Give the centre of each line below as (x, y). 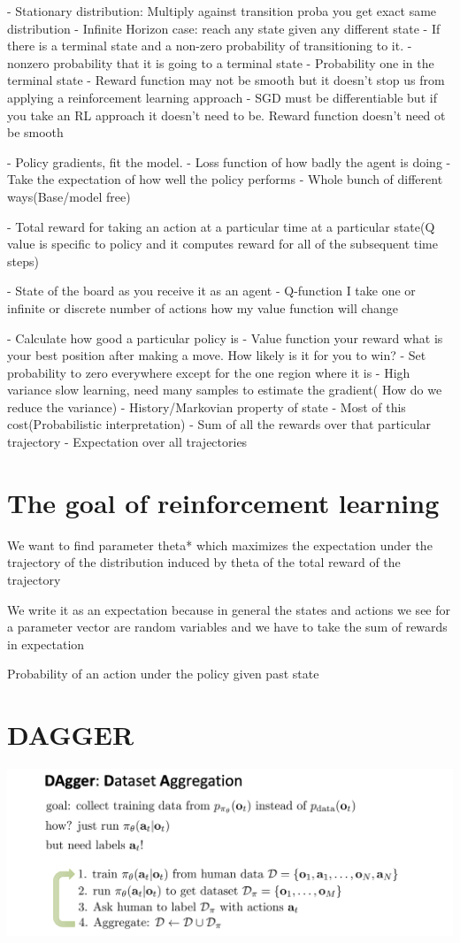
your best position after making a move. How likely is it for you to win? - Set (217, 355)
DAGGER (71, 735)
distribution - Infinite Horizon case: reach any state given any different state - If (224, 28)
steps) (23, 261)
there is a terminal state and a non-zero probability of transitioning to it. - (210, 46)
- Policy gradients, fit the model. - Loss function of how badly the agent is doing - (229, 161)
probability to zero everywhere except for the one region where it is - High (209, 372)
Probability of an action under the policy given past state (163, 674)
